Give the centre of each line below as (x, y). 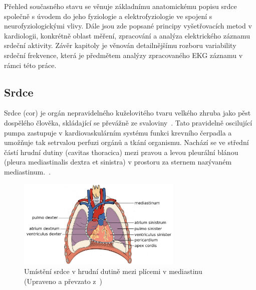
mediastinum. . (28, 171)
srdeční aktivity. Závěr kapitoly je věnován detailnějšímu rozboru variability (120, 45)
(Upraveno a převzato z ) (63, 281)
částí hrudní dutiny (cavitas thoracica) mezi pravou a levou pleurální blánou (121, 152)
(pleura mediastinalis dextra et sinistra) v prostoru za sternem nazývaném (118, 162)
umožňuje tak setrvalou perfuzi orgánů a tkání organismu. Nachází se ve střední (126, 142)
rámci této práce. (30, 65)
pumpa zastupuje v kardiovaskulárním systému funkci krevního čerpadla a (118, 132)
